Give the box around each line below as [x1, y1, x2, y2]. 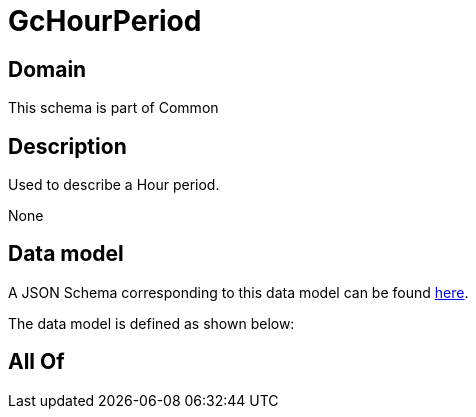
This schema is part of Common [8, 99, 219, 117]
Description [8, 133, 127, 159]
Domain [8, 56, 87, 82]
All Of [8, 349, 65, 375]
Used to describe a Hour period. [8, 176, 220, 194]
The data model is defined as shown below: [8, 314, 295, 332]
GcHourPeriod [8, 4, 202, 38]
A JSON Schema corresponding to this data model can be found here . [8, 283, 469, 301]
